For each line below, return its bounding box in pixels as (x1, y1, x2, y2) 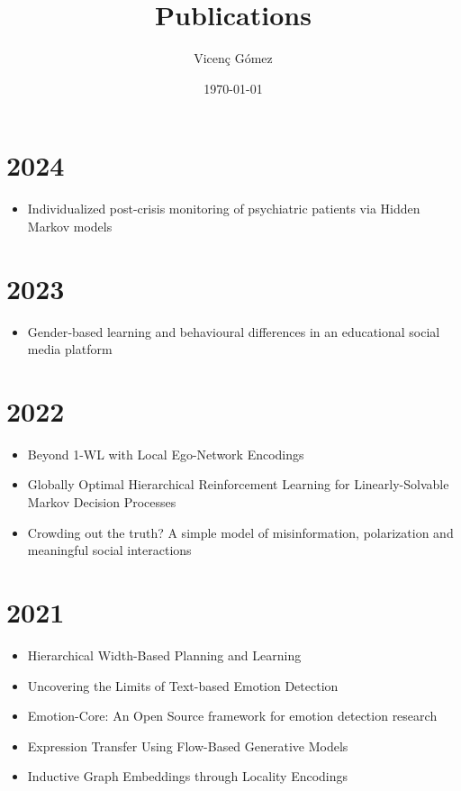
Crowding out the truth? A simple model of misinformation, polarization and (27, 523, 454, 541)
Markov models (27, 216, 113, 235)
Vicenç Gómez (194, 49, 273, 68)
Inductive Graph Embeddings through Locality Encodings (27, 767, 348, 786)
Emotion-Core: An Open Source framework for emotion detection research (27, 706, 438, 725)
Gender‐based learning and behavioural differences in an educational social (27, 322, 440, 341)
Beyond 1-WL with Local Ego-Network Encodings (27, 444, 304, 463)
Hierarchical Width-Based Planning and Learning (27, 645, 302, 664)
